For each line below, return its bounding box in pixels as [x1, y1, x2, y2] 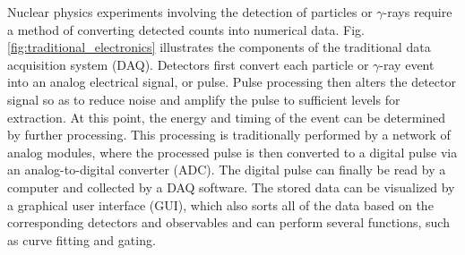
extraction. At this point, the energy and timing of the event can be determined [7, 107, 446, 126]
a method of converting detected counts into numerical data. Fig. [7, 20, 365, 38]
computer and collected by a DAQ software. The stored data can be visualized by [7, 177, 455, 196]
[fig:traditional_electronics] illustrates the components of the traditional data [7, 38, 431, 56]
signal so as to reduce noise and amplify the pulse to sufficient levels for [7, 89, 400, 108]
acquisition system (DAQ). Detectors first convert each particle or [7, 55, 369, 73]
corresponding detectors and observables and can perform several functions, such [7, 213, 450, 232]
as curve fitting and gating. [7, 230, 156, 249]
